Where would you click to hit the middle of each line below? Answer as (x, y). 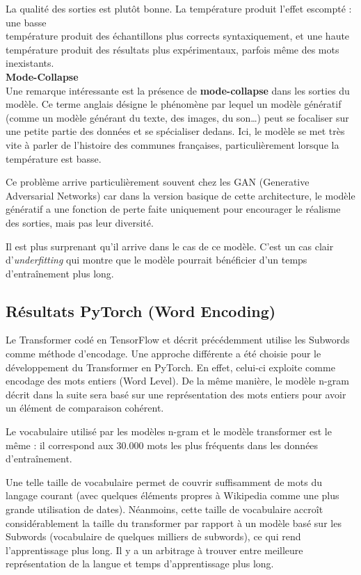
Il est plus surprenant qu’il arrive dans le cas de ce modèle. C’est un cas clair (170, 246)
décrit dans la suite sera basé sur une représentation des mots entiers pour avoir (176, 394)
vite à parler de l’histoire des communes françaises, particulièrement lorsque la (173, 144)
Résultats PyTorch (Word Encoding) (141, 310)
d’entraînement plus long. (60, 273)
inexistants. (30, 63)
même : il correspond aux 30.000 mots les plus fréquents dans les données (162, 445)
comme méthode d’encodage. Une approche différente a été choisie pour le (163, 354)
